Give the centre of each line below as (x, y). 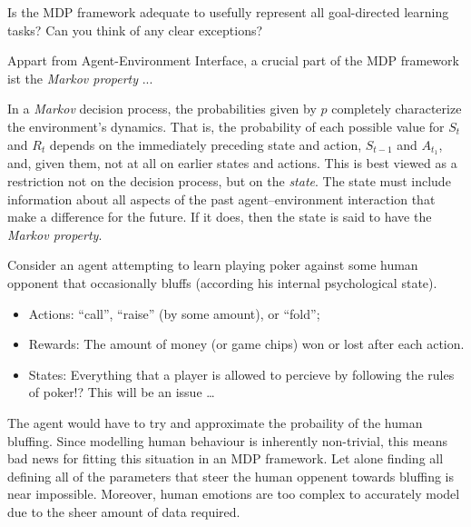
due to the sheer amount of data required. (124, 511)
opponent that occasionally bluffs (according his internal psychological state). (222, 282)
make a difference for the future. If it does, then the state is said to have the (220, 217)
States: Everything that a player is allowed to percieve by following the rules (241, 374)
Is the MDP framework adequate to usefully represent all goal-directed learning (228, 12)
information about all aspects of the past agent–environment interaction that (221, 199)
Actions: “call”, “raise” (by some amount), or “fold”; (174, 313)
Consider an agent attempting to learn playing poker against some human (213, 265)
